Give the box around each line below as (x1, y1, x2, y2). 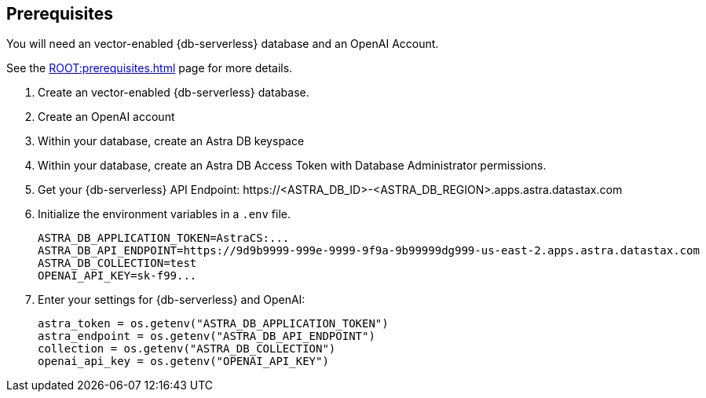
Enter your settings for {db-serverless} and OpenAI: (38, 293, 305, 307)
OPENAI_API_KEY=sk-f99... (38, 269, 197, 283)
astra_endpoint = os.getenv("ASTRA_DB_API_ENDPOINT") (38, 330, 375, 343)
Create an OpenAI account (38, 110, 175, 124)
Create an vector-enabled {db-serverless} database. (38, 86, 309, 100)
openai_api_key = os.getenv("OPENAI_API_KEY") (38, 355, 329, 368)
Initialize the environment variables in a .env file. (38, 207, 291, 221)
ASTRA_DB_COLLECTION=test (38, 257, 197, 270)
